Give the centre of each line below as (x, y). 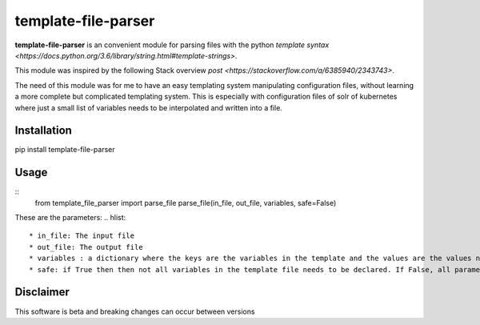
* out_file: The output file (86, 247)
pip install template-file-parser (65, 150)
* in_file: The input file (82, 236)
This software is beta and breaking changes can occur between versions (135, 311)
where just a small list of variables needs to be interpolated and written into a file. (149, 107)
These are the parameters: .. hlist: (70, 218)
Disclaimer (42, 292)
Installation (43, 131)
